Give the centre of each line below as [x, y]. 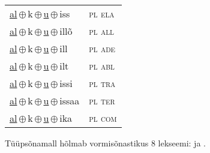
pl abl [102, 66]
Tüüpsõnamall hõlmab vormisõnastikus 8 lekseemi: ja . [105, 143]
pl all [101, 31]
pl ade [102, 48]
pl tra [102, 83]
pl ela [102, 13]
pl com [103, 118]
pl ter [102, 100]
